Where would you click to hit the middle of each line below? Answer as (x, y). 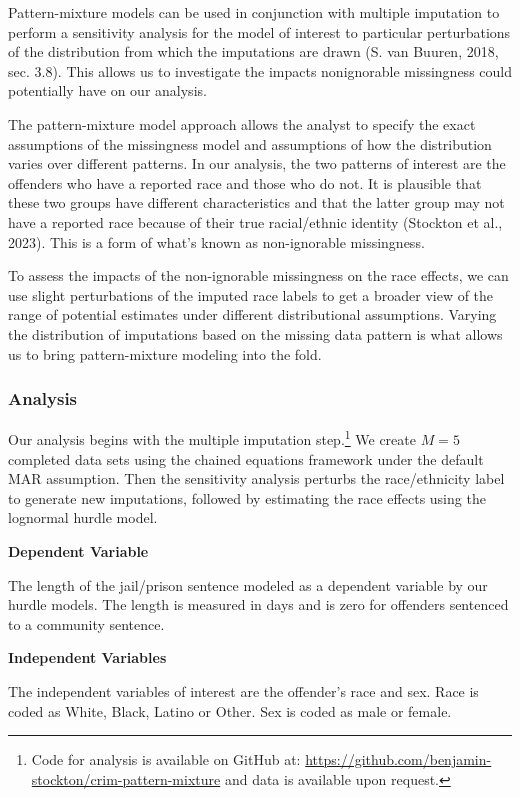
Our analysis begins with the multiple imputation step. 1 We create (212, 437)
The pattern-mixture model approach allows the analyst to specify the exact (242, 123)
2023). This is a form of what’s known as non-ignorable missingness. (216, 241)
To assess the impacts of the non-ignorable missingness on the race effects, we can (258, 275)
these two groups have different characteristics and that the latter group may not (256, 202)
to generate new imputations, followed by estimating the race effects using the (247, 497)
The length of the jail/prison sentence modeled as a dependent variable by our (248, 584)
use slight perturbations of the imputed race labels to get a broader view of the (251, 294)
